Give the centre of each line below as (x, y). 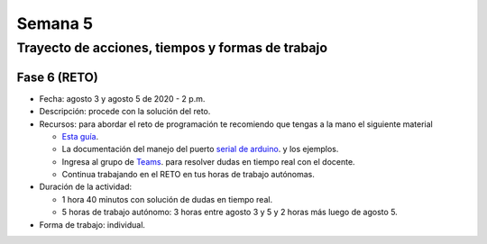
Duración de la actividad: (86, 187)
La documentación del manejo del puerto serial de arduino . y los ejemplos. (200, 149)
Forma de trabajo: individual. (92, 224)
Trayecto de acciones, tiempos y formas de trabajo (172, 48)
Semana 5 (55, 23)
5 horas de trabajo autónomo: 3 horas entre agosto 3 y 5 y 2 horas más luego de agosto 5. (230, 212)
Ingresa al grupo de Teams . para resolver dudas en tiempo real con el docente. (208, 161)
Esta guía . (80, 136)
